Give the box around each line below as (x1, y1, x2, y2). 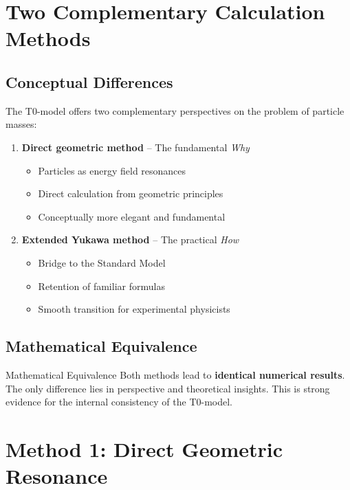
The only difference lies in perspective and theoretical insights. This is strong (6, 381, 330, 395)
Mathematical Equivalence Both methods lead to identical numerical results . (6, 367, 345, 381)
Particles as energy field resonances (38, 163, 186, 177)
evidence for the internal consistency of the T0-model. (6, 394, 232, 409)
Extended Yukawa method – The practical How (21, 232, 239, 247)
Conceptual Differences (6, 71, 173, 92)
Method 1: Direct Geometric (6, 434, 283, 463)
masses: (6, 117, 37, 131)
